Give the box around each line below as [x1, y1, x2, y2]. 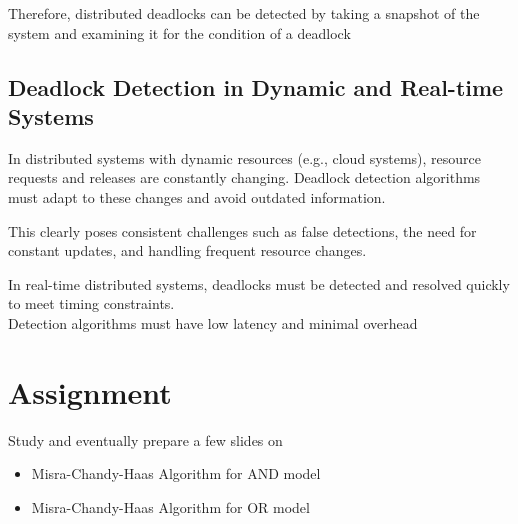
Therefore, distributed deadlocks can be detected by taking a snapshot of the [8, 3, 480, 23]
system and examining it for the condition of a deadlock [8, 22, 351, 43]
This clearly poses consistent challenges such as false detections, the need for [8, 220, 477, 241]
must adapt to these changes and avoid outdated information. [8, 186, 386, 207]
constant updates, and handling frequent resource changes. [8, 240, 367, 261]
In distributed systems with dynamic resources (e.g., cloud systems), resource [8, 147, 482, 168]
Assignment [8, 371, 172, 412]
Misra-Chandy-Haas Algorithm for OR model [31, 496, 310, 517]
